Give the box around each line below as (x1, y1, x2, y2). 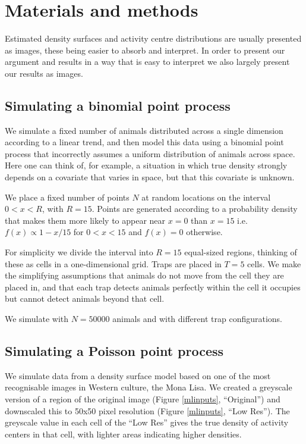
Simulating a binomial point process (5, 96, 231, 114)
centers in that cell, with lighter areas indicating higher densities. (5, 427, 242, 440)
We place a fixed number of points (5, 190, 130, 203)
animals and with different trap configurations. (112, 312, 283, 325)
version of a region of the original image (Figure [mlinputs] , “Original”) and (5, 393, 280, 405)
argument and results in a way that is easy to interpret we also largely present (5, 55, 290, 68)
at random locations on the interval (141, 190, 271, 203)
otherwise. (186, 226, 223, 238)
